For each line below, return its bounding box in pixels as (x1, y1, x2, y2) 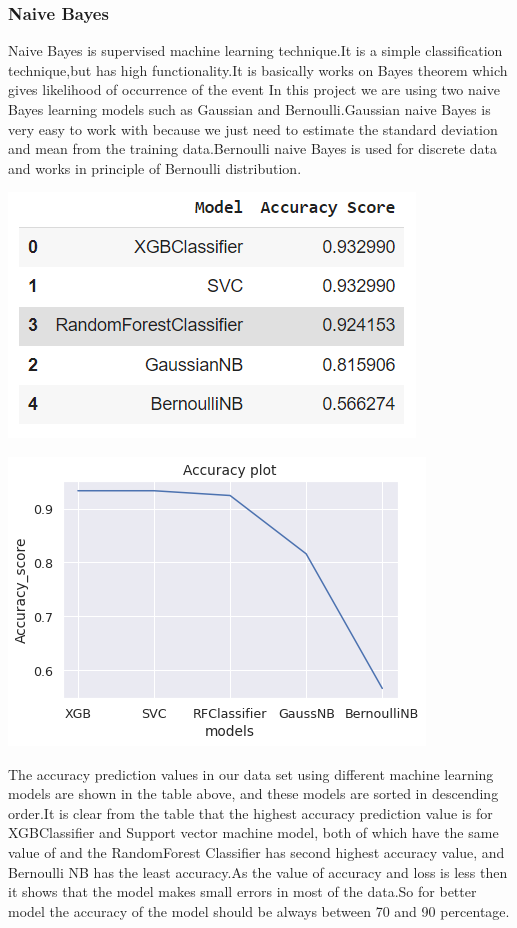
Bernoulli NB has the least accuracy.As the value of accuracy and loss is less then (8, 861, 508, 882)
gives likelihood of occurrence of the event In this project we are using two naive (8, 79, 500, 100)
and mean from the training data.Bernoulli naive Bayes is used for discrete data (8, 138, 497, 159)
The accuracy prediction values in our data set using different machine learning (8, 763, 494, 784)
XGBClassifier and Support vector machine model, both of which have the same (8, 822, 499, 843)
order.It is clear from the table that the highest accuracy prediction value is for (8, 802, 493, 823)
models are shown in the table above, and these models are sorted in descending (8, 783, 499, 804)
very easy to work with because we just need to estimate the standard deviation (8, 118, 498, 139)
